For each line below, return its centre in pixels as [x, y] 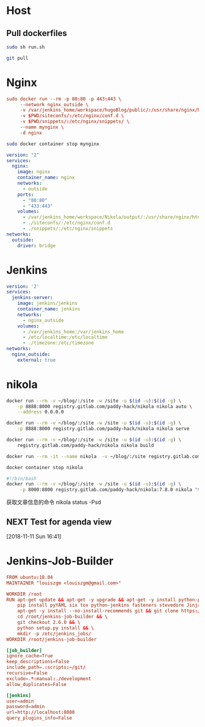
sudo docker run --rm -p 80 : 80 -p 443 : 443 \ [64, 99]
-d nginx [31, 133]
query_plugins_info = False [39, 718]
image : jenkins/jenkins [48, 303]
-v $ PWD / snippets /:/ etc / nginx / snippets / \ [75, 122]
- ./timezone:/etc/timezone [58, 343]
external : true [37, 360]
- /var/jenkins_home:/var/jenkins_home [73, 332]
